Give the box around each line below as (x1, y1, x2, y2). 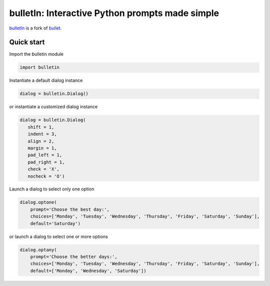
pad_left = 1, (27, 152, 62, 158)
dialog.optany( (19, 247, 57, 252)
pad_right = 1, (27, 159, 65, 165)
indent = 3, (27, 131, 57, 137)
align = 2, (27, 138, 54, 144)
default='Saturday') (30, 220, 81, 226)
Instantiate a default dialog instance (9, 78, 83, 84)
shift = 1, (27, 124, 54, 130)
